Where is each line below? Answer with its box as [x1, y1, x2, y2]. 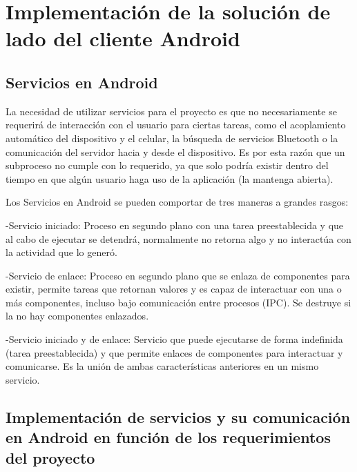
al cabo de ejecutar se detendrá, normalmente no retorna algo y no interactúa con [6, 231, 351, 246]
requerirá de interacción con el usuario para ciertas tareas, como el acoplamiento [6, 117, 346, 132]
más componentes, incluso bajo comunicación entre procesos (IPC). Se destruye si [6, 295, 351, 309]
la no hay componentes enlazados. [6, 308, 149, 323]
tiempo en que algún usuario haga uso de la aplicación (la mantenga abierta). [6, 171, 334, 186]
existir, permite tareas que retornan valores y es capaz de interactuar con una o [6, 282, 342, 296]
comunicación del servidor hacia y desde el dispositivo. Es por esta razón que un [6, 144, 345, 159]
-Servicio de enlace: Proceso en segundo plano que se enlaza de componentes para [6, 268, 350, 282]
